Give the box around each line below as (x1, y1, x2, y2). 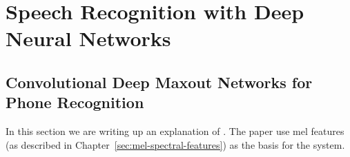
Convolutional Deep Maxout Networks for (6, 71, 313, 92)
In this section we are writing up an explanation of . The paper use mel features (6, 124, 344, 138)
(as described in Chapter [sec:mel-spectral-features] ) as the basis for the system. (6, 137, 345, 151)
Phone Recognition (6, 92, 144, 113)
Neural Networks (6, 24, 171, 52)
